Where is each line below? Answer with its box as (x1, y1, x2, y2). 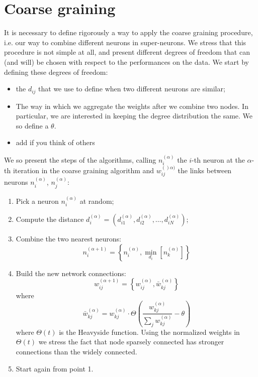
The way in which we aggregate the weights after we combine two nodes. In (16, 100, 248, 111)
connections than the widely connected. (16, 346, 137, 357)
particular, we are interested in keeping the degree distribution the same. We (16, 110, 253, 121)
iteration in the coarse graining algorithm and (13, 165, 154, 176)
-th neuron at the (192, 154, 245, 165)
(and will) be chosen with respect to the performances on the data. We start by (4, 56, 249, 67)
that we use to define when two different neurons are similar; (38, 83, 225, 94)
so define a (16, 120, 49, 131)
